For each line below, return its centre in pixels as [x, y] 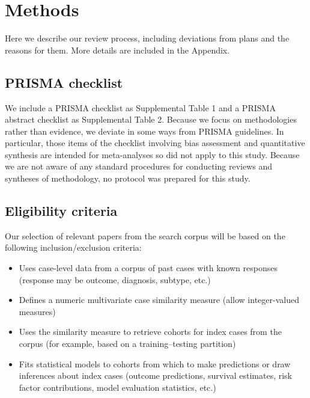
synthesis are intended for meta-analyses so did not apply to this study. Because [152, 154]
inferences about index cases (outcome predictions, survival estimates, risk [155, 375]
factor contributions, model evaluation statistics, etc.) [117, 387]
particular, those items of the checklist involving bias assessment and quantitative [155, 143]
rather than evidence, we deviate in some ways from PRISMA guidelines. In [144, 131]
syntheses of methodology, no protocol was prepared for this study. [128, 178]
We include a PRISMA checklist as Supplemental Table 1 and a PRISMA [140, 107]
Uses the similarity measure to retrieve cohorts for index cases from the [150, 332]
